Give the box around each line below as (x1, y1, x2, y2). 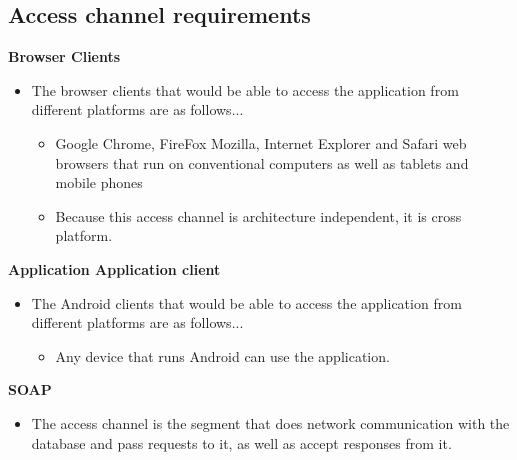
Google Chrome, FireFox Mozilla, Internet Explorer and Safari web (55, 132, 467, 153)
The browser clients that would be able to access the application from (31, 79, 459, 100)
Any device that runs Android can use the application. (55, 345, 390, 366)
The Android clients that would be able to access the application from (31, 292, 462, 313)
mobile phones (55, 172, 143, 193)
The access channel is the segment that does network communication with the (31, 412, 510, 433)
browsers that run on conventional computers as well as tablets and (55, 152, 469, 173)
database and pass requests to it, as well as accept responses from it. (31, 432, 452, 453)
